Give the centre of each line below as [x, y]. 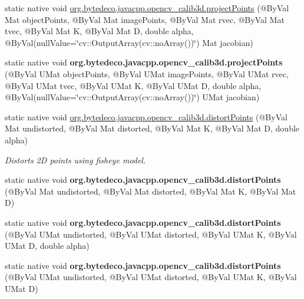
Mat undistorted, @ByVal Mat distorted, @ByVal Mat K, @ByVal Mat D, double [152, 128]
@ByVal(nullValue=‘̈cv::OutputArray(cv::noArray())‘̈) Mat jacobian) [129, 42]
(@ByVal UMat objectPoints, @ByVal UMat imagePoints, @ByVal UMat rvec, [147, 73]
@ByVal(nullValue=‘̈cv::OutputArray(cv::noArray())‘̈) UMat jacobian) [132, 97]
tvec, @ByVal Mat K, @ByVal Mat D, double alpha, [99, 31]
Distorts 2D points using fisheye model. [75, 160]
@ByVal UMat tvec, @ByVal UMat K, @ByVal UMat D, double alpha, [133, 85]
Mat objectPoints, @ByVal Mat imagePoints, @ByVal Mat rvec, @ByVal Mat [145, 19]
